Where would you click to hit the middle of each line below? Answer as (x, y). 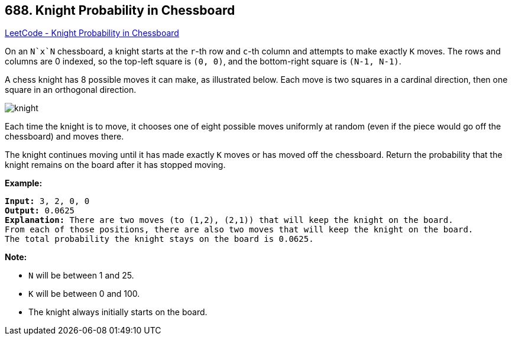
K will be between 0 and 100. (84, 294)
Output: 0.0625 (40, 211)
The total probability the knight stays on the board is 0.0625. (159, 239)
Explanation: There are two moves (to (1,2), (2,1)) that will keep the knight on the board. (229, 220)
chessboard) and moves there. (64, 137)
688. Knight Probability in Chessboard (120, 10)
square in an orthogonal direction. (71, 90)
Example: (24, 183)
